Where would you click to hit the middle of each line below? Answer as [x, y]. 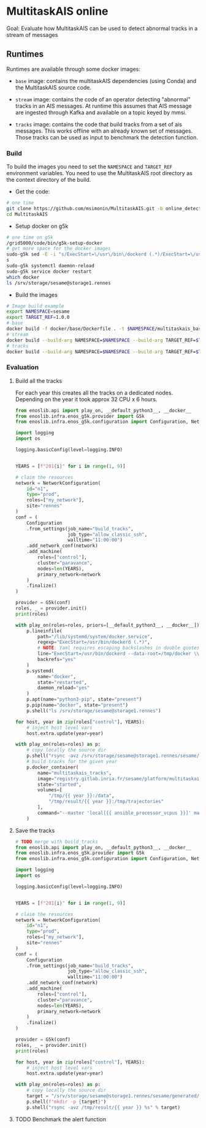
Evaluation [22, 367]
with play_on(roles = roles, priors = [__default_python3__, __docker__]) [107, 625]
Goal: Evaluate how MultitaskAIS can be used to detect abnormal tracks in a [102, 28]
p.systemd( [40, 671]
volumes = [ [50, 790]
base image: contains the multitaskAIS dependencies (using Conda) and [106, 80]
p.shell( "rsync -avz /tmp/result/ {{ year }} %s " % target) [104, 1107]
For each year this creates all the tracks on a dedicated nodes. [94, 393]
